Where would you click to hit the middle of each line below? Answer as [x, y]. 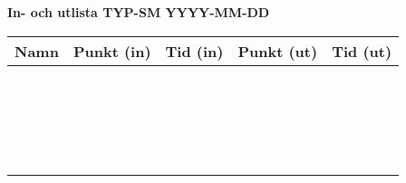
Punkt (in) [112, 51]
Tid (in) [194, 51]
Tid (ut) [362, 51]
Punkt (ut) [278, 51]
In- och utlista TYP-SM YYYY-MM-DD [139, 12]
